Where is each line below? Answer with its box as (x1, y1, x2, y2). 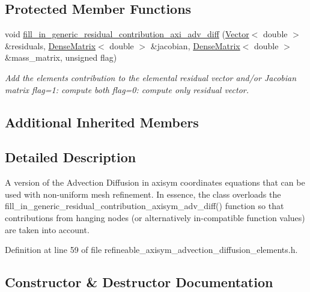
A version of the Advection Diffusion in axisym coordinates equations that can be (5, 176, 305, 189)
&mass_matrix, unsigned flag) (5, 51, 117, 64)
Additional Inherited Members (5, 112, 199, 131)
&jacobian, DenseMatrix (150, 39, 240, 52)
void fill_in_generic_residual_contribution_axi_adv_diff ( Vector (5, 28, 249, 40)
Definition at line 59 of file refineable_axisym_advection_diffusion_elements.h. (5, 243, 298, 256)
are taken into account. (5, 223, 90, 236)
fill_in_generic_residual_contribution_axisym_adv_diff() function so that (5, 199, 284, 212)
